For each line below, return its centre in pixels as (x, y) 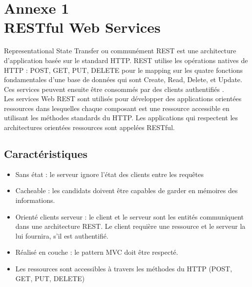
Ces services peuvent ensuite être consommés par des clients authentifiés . (114, 89)
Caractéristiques (46, 154)
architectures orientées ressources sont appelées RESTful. (89, 127)
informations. (35, 200)
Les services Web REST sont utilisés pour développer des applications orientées (123, 99)
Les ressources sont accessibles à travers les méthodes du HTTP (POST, (124, 269)
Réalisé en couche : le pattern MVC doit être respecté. (97, 252)
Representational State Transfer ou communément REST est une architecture (120, 51)
